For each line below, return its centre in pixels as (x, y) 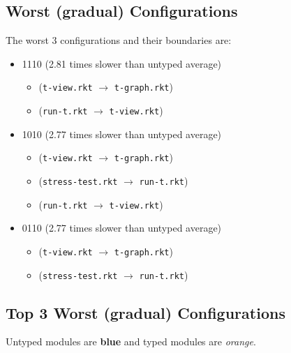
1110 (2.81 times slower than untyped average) (122, 63)
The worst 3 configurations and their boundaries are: (119, 40)
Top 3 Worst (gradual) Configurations (145, 312)
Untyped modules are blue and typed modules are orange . (131, 341)
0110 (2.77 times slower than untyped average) (122, 228)
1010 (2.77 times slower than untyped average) (122, 134)
